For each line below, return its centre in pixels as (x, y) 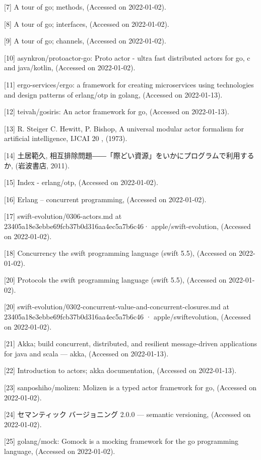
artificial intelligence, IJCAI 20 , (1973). (66, 138)
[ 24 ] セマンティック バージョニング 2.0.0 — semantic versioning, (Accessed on (127, 414)
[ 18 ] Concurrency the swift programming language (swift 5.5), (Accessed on (120, 253)
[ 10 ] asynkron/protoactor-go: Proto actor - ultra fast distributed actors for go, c (127, 57)
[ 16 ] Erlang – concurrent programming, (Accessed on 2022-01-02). (105, 199)
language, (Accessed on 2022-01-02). (60, 451)
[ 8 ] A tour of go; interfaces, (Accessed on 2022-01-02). (87, 24)
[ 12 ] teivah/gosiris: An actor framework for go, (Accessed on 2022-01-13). (117, 111)
